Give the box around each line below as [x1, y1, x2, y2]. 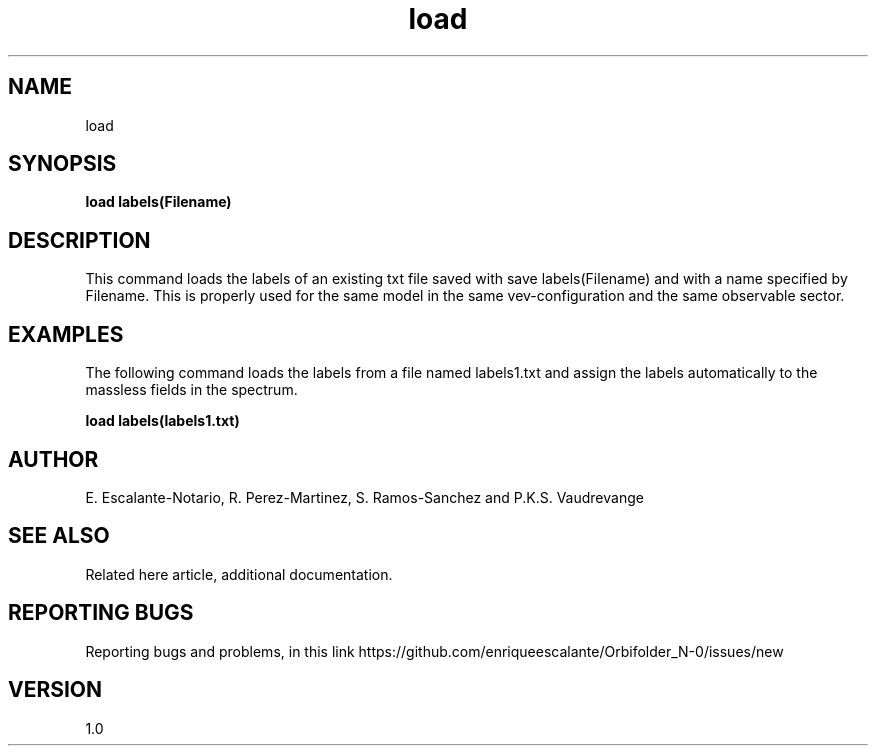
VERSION [8, 677, 103, 703]
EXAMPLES [8, 321, 124, 347]
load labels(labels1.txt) [85, 412, 240, 430]
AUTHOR [8, 446, 99, 472]
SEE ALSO [8, 523, 110, 549]
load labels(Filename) [85, 193, 232, 211]
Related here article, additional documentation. [85, 565, 393, 583]
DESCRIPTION [8, 227, 151, 253]
